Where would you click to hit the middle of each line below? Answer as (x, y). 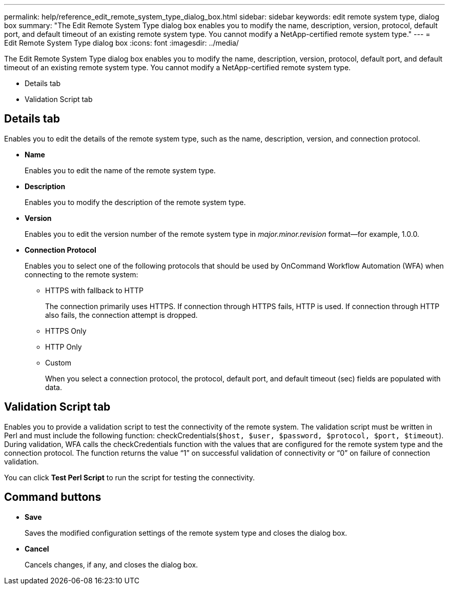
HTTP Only (64, 347)
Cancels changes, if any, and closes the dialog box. (111, 564)
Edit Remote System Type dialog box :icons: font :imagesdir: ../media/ (121, 43)
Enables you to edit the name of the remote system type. (120, 170)
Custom (58, 362)
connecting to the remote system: (81, 274)
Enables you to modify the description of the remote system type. (135, 202)
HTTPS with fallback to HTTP (94, 290)
